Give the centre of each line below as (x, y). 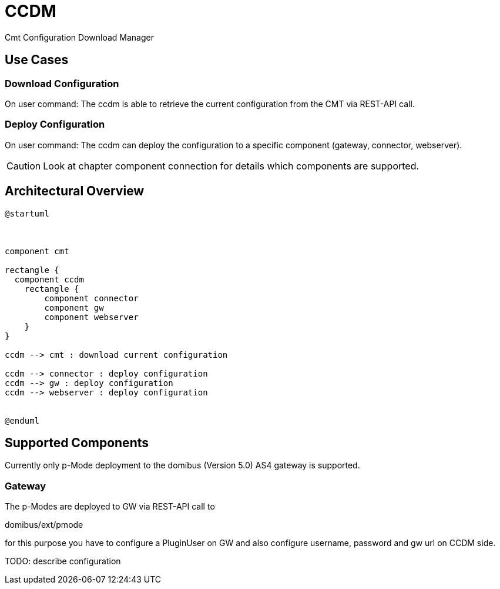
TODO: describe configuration (63, 561)
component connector (91, 298)
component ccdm (49, 279)
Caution (24, 166)
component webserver (91, 317)
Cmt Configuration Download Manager (79, 37)
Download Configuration (62, 83)
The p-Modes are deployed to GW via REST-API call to (110, 507)
